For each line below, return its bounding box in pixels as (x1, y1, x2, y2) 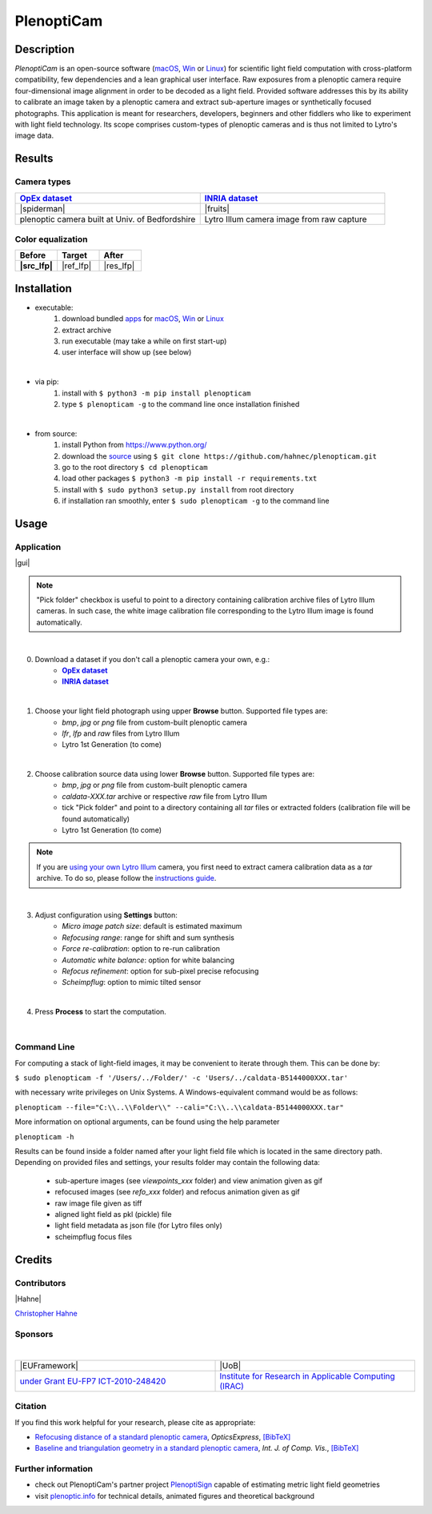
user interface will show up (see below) (62, 347, 192, 357)
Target (61, 250, 88, 261)
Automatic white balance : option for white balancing (62, 955, 235, 965)
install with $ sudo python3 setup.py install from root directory (62, 484, 294, 494)
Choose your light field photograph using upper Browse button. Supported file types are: (34, 706, 328, 716)
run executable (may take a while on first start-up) (62, 336, 227, 346)
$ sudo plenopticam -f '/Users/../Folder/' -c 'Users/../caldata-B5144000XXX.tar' (14, 1074, 348, 1082)
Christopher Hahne (14, 1309, 78, 1319)
